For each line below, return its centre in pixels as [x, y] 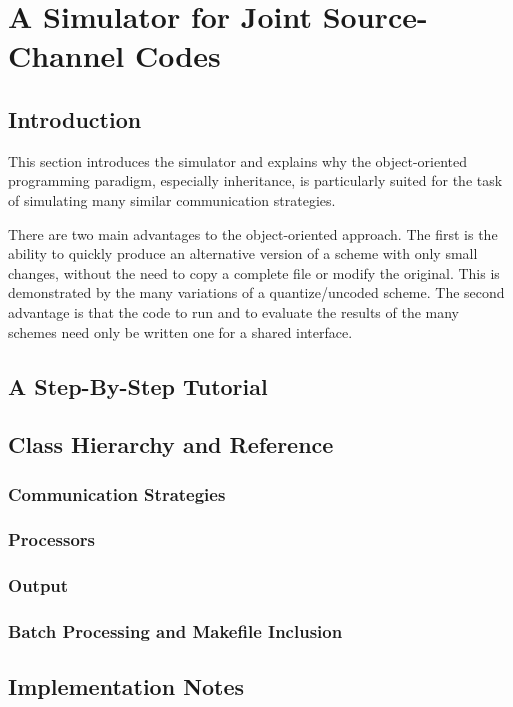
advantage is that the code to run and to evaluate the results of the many [234, 311]
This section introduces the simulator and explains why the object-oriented [238, 160]
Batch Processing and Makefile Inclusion [175, 631]
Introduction [75, 118]
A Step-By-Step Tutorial [138, 385]
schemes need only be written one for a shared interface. [180, 331]
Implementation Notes [126, 686]
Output [38, 585]
